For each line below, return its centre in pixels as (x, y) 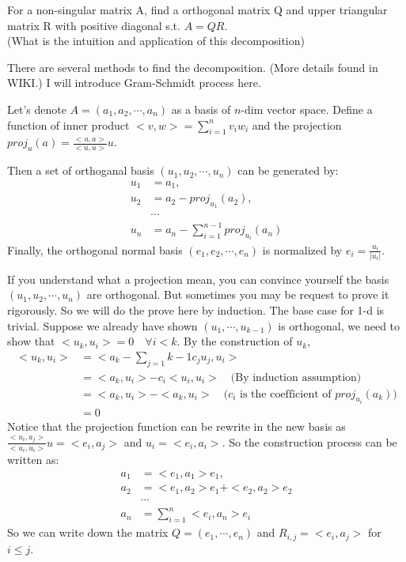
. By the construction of (235, 341)
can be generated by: (288, 170)
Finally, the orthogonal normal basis (95, 249)
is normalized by (302, 249)
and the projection (297, 124)
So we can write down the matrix (88, 532)
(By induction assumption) (296, 377)
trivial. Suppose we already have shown (102, 325)
